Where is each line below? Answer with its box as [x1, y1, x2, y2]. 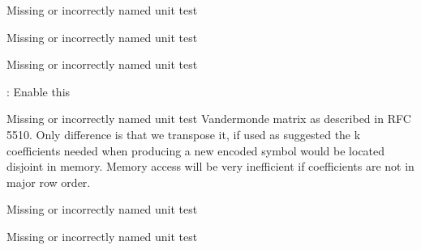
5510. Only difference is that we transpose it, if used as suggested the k [6, 125, 361, 142]
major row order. [6, 173, 91, 190]
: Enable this [6, 83, 71, 100]
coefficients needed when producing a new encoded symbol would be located [6, 142, 385, 159]
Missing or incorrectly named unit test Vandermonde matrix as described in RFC [6, 110, 411, 127]
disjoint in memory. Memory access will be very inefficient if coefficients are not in [6, 158, 415, 175]
